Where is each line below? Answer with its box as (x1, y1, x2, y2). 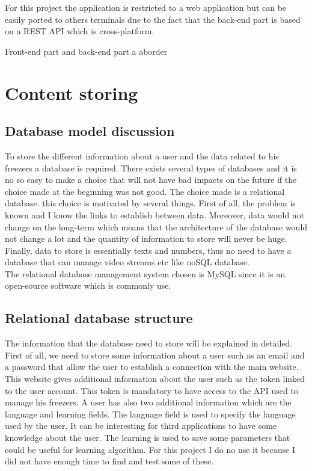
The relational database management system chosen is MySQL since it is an (5, 267, 286, 280)
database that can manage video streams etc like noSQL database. (5, 256, 249, 268)
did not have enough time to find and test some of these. (5, 455, 214, 467)
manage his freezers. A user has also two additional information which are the (5, 396, 292, 408)
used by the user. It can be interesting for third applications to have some (5, 419, 277, 432)
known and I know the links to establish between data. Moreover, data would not (5, 208, 305, 221)
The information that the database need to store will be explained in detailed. (5, 337, 293, 349)
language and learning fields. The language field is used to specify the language (5, 407, 296, 420)
